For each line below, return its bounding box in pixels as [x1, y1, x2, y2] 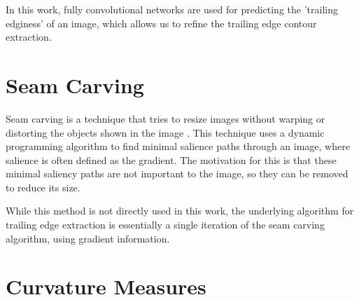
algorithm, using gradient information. [6, 231, 170, 245]
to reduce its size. [6, 179, 80, 194]
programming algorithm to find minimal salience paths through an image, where [6, 139, 350, 154]
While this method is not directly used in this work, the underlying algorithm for [6, 203, 354, 218]
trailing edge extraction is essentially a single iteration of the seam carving [6, 217, 325, 232]
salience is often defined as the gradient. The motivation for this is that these [6, 152, 337, 167]
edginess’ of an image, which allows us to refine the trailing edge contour [6, 15, 317, 30]
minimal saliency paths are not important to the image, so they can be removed [6, 166, 349, 181]
